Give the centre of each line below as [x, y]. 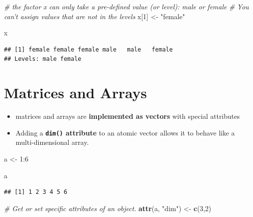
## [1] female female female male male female [88, 49]
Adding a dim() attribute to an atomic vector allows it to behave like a [125, 132]
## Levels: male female [43, 59]
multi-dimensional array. [52, 142]
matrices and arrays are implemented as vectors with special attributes [128, 116]
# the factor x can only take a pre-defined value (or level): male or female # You [126, 6]
